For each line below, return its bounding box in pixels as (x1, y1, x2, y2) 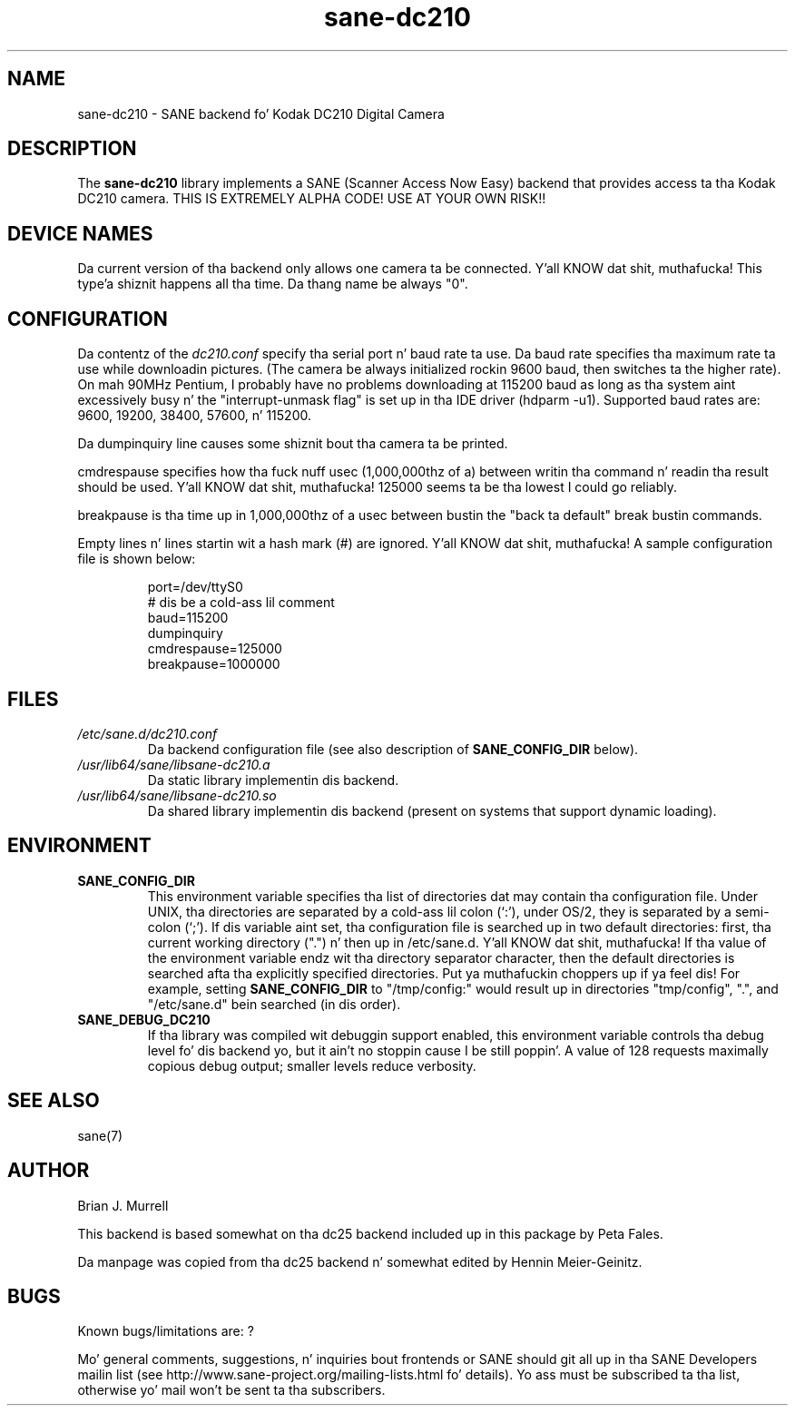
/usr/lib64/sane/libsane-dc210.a (77, 756, 270, 772)
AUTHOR (7, 1159, 90, 1182)
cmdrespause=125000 (147, 641, 282, 657)
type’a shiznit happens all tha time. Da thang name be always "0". (77, 276, 468, 292)
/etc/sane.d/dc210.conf (77, 725, 218, 741)
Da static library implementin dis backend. (147, 771, 399, 788)
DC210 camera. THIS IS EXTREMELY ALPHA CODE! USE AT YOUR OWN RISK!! (77, 191, 546, 207)
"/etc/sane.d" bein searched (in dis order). (147, 996, 401, 1012)
